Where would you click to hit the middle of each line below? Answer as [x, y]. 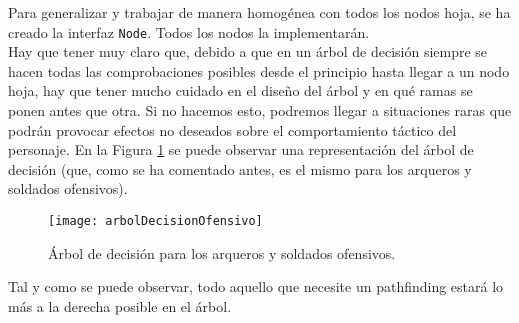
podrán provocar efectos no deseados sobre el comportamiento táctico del [232, 129]
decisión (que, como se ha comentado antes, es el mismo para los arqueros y [240, 168]
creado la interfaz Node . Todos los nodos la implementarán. [189, 31]
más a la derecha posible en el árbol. [120, 305]
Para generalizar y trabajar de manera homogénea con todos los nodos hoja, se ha [259, 12]
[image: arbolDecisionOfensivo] [155, 221]
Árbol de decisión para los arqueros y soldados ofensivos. [222, 252]
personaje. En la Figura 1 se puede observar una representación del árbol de [241, 149]
